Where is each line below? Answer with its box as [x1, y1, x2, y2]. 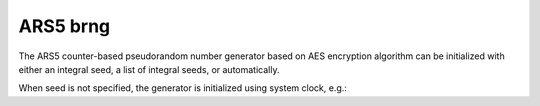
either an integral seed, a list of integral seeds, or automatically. [18, 63, 280, 75]
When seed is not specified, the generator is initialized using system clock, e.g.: [18, 82, 347, 94]
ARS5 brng [18, 15, 111, 37]
